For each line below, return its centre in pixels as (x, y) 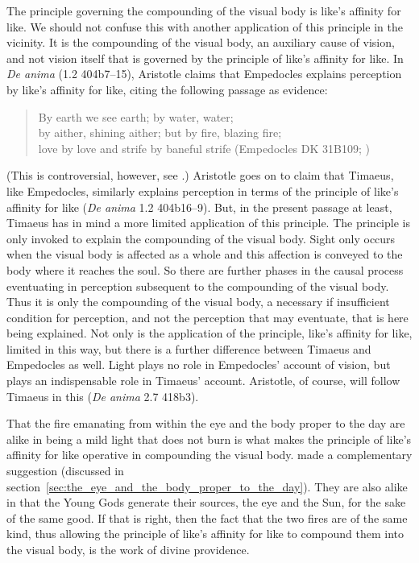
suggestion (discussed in (65, 471)
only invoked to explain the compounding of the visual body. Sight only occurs (201, 238)
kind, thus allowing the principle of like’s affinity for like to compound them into (205, 534)
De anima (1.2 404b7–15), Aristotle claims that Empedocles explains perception (204, 74)
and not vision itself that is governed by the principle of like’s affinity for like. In (205, 58)
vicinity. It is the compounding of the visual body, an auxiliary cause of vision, (201, 42)
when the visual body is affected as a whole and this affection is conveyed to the (205, 254)
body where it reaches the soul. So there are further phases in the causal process (205, 269)
